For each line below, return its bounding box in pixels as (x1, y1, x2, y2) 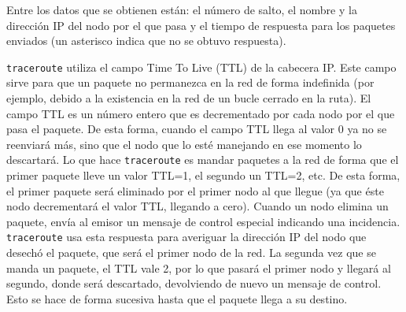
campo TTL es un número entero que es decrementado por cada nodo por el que (6, 105, 395, 121)
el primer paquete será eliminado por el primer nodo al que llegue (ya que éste (6, 182, 384, 199)
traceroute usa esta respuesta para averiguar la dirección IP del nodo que (6, 228, 367, 245)
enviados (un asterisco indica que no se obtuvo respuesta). (6, 32, 286, 49)
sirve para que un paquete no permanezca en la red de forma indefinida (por (6, 74, 375, 91)
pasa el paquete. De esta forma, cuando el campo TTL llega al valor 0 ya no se (6, 121, 387, 137)
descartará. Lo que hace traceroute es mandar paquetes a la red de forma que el (6, 151, 399, 168)
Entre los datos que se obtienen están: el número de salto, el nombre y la (6, 2, 357, 17)
